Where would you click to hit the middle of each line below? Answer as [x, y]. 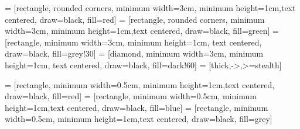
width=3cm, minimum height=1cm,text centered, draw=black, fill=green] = [142, 31]
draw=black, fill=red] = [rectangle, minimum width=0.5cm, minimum [131, 96]
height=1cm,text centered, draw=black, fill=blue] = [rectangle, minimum [137, 107]
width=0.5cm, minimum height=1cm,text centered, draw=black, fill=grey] [139, 119]
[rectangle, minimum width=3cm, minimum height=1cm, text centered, [133, 42]
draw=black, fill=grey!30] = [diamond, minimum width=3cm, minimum [134, 53]
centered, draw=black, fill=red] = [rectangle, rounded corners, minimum [135, 19]
